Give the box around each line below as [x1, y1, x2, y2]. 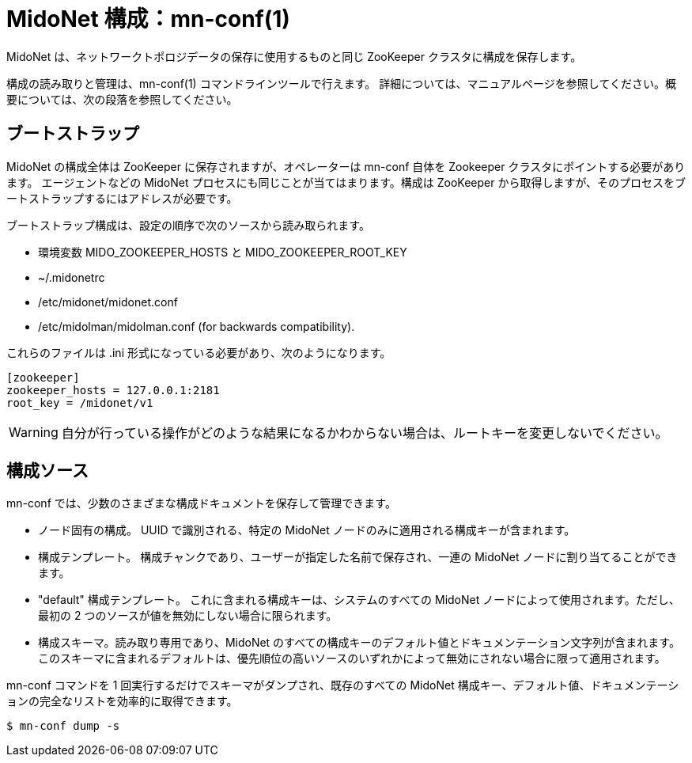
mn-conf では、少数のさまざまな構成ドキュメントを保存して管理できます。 [6, 496, 396, 511]
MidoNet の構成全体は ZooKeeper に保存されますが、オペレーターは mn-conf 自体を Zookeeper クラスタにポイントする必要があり [6, 159, 686, 173]
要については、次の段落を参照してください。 [6, 92, 238, 106]
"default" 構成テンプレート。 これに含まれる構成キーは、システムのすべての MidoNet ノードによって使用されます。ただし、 [38, 593, 680, 607]
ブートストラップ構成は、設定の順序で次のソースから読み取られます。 [6, 218, 370, 232]
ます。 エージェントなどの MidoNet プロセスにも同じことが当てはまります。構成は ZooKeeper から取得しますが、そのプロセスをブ [6, 175, 686, 189]
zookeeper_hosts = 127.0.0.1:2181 [6, 383, 220, 397]
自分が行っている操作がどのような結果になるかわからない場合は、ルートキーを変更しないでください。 [61, 424, 668, 441]
